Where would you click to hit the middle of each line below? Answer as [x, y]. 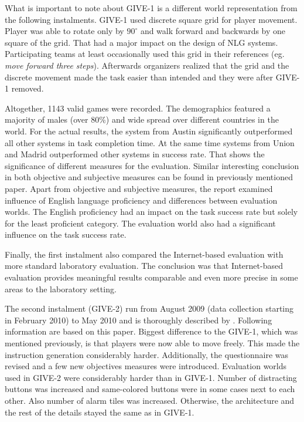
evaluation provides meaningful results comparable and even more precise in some [151, 277]
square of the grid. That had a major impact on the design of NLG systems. [141, 42]
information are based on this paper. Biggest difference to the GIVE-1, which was [151, 331]
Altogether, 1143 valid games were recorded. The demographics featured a [138, 108]
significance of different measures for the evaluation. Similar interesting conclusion [152, 165]
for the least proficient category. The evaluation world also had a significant [140, 223]
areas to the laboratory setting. [61, 288]
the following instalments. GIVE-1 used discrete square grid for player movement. [151, 19]
